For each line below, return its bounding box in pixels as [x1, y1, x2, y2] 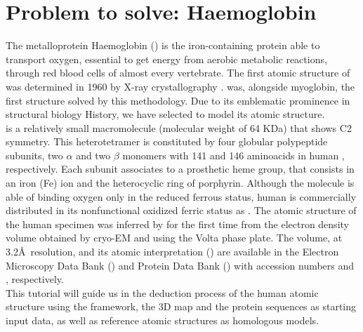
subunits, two [6, 147, 63, 162]
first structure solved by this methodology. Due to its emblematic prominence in [6, 93, 350, 107]
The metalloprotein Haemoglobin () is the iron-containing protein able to [6, 38, 320, 53]
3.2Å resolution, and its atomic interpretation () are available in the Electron [6, 244, 339, 259]
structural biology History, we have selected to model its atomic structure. [6, 107, 325, 121]
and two [76, 147, 111, 162]
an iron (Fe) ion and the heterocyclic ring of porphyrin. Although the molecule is [6, 175, 355, 190]
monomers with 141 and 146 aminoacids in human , [122, 147, 345, 162]
